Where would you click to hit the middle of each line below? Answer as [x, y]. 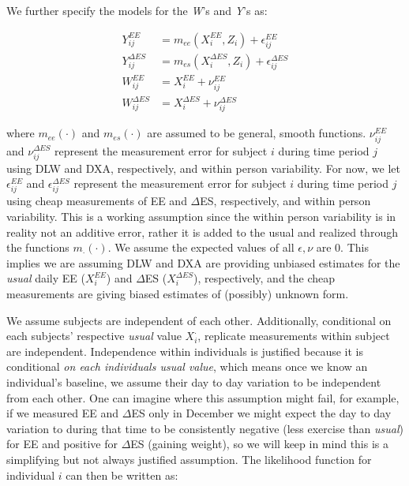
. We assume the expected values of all [201, 247]
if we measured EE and [63, 413]
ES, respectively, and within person [285, 201]
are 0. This [342, 247]
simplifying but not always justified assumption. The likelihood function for [189, 459]
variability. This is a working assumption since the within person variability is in [201, 216]
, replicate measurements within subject [294, 336]
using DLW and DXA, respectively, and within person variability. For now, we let [203, 168]
